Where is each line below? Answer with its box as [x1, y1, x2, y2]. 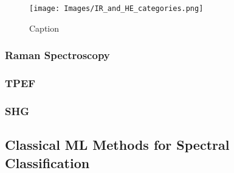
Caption [29, 21, 60, 34]
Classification [5, 153, 90, 172]
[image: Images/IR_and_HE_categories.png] [29, 4, 204, 13]
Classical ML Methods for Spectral [5, 135, 230, 154]
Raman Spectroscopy [5, 48, 110, 63]
